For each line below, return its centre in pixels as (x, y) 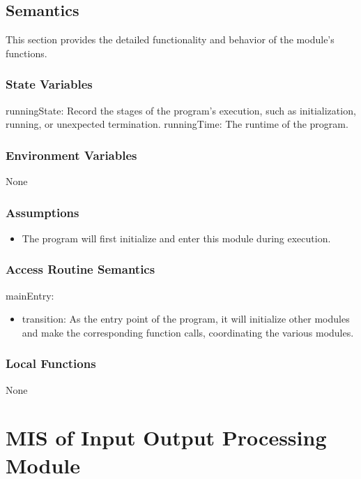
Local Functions (51, 363)
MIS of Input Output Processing (166, 437)
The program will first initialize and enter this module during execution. (176, 238)
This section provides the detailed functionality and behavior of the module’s (170, 39)
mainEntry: (30, 295)
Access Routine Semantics (80, 269)
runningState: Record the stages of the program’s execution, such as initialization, (181, 110)
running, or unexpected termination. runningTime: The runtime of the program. (177, 124)
